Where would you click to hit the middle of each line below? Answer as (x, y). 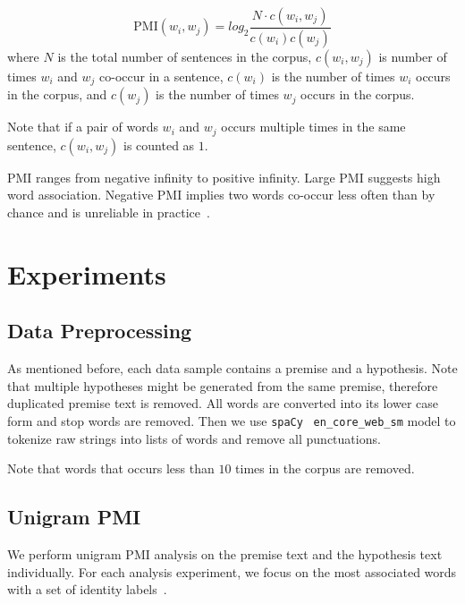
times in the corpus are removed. (325, 468)
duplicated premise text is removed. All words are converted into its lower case (223, 403)
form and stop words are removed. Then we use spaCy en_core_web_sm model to (232, 420)
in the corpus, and (57, 94)
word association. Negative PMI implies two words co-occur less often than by (221, 195)
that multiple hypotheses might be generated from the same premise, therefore (223, 385)
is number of (413, 56)
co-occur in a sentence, (161, 76)
